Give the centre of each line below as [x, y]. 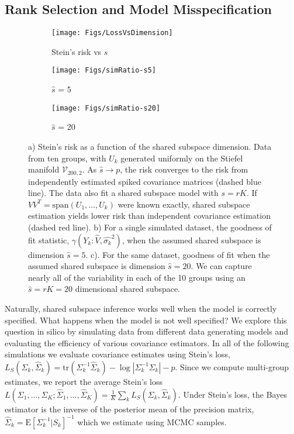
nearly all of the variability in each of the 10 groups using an [137, 277]
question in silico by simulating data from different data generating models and [147, 331]
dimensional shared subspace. [128, 289]
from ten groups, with [67, 158]
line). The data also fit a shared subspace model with [123, 193]
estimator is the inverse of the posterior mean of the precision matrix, [129, 409]
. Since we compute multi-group [232, 366]
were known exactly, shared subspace [184, 204]
